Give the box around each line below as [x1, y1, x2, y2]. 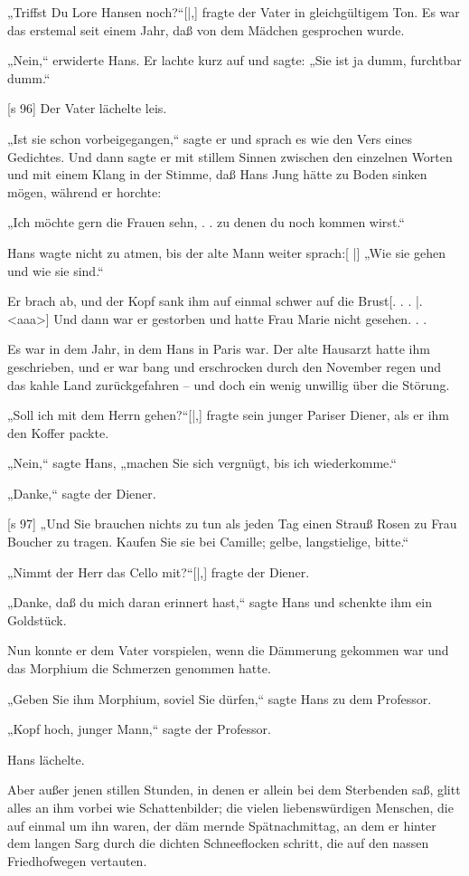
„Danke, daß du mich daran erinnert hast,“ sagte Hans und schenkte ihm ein [7, 593, 433, 612]
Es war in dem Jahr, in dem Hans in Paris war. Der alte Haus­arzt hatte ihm [7, 339, 430, 358]
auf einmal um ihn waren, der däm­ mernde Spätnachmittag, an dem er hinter [7, 815, 436, 834]
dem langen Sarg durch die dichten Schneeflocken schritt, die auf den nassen [7, 833, 429, 852]
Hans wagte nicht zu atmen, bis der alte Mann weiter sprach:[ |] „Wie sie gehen [7, 243, 446, 262]
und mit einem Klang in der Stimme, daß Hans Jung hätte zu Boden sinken [7, 165, 427, 184]
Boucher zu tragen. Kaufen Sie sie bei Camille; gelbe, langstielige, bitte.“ [7, 532, 409, 551]
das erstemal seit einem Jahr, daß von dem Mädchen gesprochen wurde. [7, 20, 405, 39]
